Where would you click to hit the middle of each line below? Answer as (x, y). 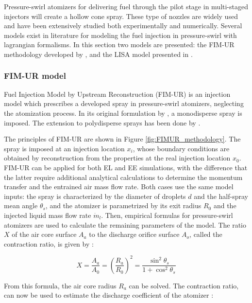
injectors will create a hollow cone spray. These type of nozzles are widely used (121, 16)
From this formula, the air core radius (60, 285)
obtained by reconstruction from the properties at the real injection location (117, 158)
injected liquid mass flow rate (48, 215)
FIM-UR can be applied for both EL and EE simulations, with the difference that (126, 167)
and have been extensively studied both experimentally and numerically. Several (123, 26)
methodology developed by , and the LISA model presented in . (98, 54)
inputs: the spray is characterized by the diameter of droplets (95, 196)
